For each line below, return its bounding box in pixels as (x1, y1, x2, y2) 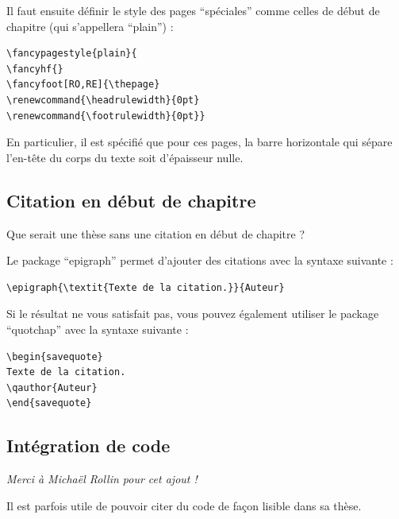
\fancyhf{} (6, 63, 63, 75)
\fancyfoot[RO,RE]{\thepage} (6, 79, 160, 91)
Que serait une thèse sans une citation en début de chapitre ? (6, 225, 305, 242)
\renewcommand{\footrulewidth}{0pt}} (6, 110, 205, 122)
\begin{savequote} (6, 351, 103, 362)
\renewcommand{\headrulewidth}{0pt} (6, 94, 200, 106)
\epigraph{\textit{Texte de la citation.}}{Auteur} (6, 281, 285, 293)
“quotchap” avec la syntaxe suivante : (6, 320, 189, 337)
